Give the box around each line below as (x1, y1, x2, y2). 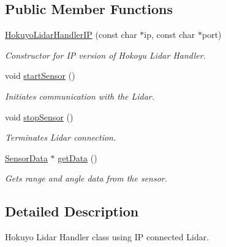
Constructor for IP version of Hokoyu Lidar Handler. (5, 48, 206, 61)
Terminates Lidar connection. (5, 131, 116, 144)
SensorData (5, 151, 48, 164)
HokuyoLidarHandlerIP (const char (5, 28, 137, 41)
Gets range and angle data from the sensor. (5, 172, 168, 185)
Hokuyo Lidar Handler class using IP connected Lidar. (5, 230, 209, 243)
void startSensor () (5, 69, 75, 82)
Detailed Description (5, 202, 139, 221)
